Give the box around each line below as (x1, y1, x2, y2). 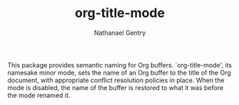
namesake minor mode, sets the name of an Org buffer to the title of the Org (7, 68, 231, 77)
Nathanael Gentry (93, 28, 146, 37)
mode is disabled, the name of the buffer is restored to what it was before (7, 83, 223, 92)
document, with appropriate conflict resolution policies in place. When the (7, 76, 225, 84)
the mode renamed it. (7, 91, 71, 99)
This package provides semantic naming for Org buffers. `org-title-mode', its (7, 60, 232, 69)
